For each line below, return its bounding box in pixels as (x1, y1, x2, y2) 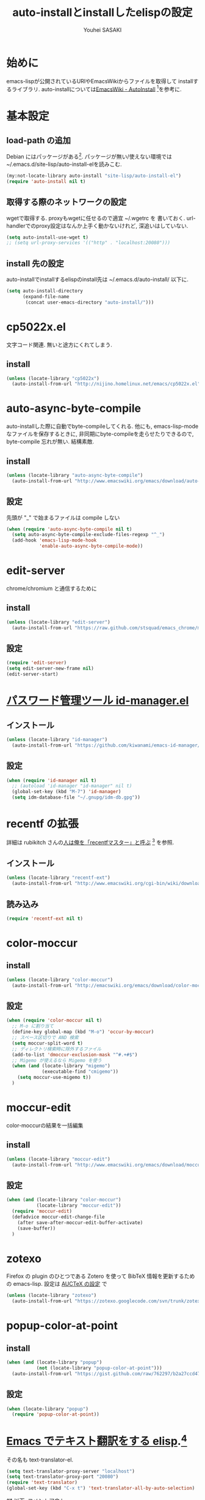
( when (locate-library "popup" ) (6, 1406, 88, 1412)
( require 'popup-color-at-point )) (12, 1411, 99, 1417)
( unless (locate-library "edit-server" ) (6, 619, 111, 625)
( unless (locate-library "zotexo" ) (6, 1293, 97, 1299)
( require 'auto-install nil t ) (6, 178, 86, 184)
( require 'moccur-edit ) (12, 1208, 72, 1215)
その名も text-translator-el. (6, 1456, 74, 1463)
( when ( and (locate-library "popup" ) (6, 1359, 103, 1365)
